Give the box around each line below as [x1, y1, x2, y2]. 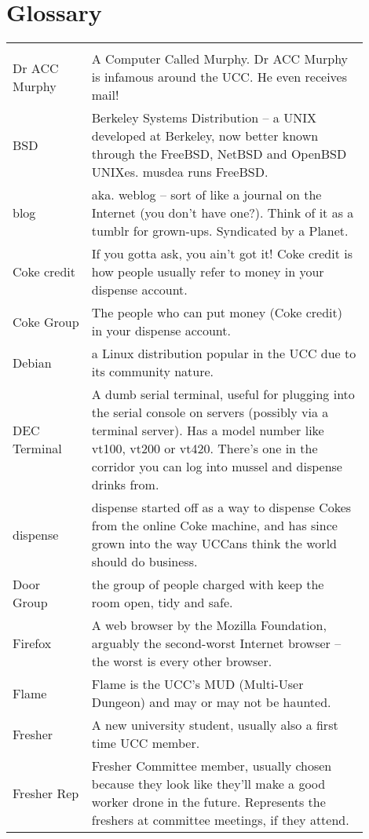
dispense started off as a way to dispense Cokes [91, 498, 352, 517]
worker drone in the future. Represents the [91, 793, 326, 812]
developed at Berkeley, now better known [91, 126, 319, 145]
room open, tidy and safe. [91, 593, 233, 612]
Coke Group [13, 312, 79, 331]
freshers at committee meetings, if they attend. [91, 811, 349, 830]
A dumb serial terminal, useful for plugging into [91, 385, 355, 404]
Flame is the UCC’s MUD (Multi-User [91, 675, 304, 694]
